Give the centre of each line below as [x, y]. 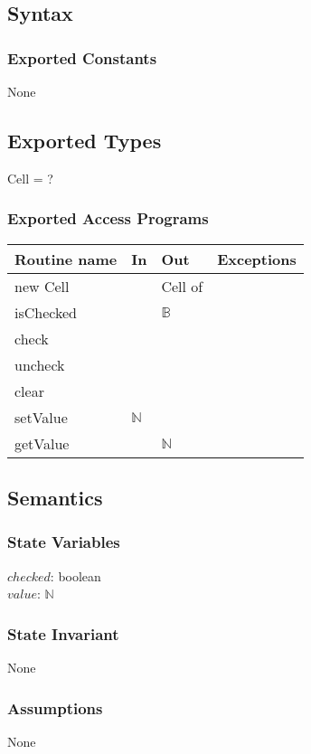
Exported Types [85, 140]
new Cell [42, 286]
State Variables [64, 542]
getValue [42, 443]
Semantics [55, 497]
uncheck [40, 364]
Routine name [66, 259]
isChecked [46, 312]
